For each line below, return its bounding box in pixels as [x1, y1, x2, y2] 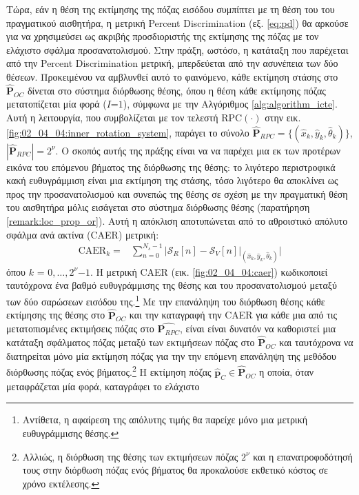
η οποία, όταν [259, 364, 314, 378]
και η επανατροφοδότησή [253, 449, 353, 463]
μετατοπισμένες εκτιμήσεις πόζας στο [6, 321, 154, 336]
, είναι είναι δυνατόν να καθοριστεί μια [180, 321, 336, 336]
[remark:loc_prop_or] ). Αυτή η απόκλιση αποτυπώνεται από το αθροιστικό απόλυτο [6, 213, 348, 228]
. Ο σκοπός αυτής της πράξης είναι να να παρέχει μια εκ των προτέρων [55, 143, 340, 157]
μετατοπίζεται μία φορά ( [6, 97, 107, 111]
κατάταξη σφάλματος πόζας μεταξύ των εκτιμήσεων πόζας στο [6, 335, 255, 350]
